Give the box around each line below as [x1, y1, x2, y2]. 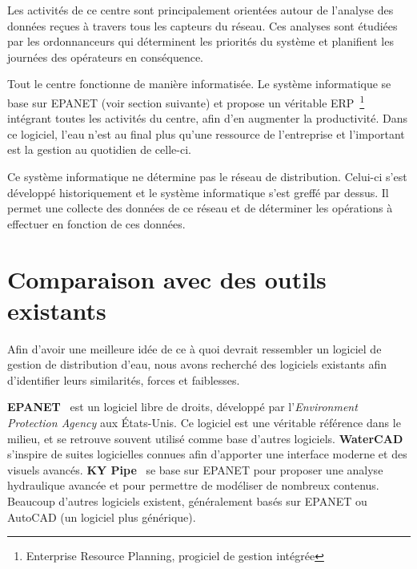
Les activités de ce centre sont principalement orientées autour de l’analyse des [7, 2, 394, 18]
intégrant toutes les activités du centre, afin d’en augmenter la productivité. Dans [7, 110, 407, 127]
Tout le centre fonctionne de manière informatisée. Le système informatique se [7, 75, 391, 92]
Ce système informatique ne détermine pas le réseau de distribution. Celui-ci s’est [7, 168, 407, 184]
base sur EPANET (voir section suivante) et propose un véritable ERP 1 [7, 91, 365, 111]
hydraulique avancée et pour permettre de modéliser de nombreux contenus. [7, 477, 379, 494]
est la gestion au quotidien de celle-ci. [7, 141, 191, 158]
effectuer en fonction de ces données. [7, 215, 186, 232]
